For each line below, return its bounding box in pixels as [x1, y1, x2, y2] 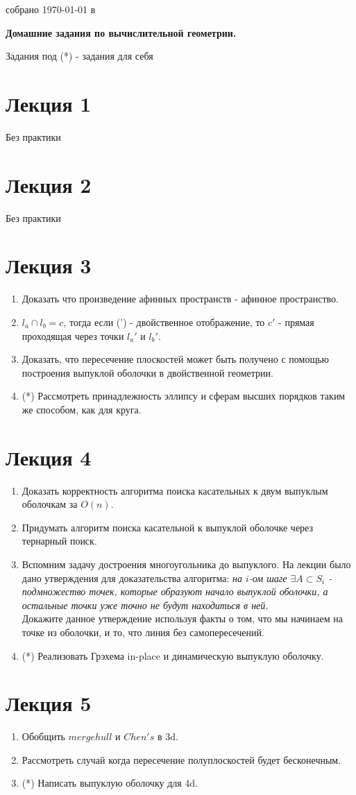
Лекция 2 [6, 170, 92, 198]
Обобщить [22, 729, 65, 744]
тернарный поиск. [22, 533, 97, 548]
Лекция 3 [6, 251, 92, 280]
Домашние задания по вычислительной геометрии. [6, 25, 237, 40]
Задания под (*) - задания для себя [6, 49, 153, 63]
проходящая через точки [22, 328, 124, 343]
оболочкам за [22, 497, 78, 511]
